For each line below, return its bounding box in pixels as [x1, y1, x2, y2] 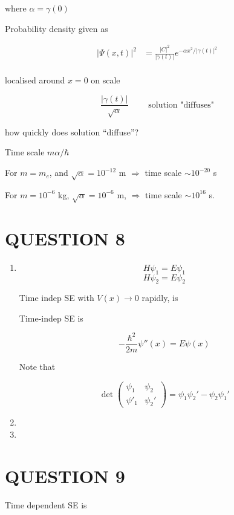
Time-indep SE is [19, 311, 83, 324]
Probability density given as [5, 22, 108, 34]
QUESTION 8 [5, 225, 125, 250]
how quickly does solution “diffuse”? [5, 125, 139, 138]
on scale [91, 74, 120, 86]
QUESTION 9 [5, 463, 125, 488]
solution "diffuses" [148, 100, 214, 109]
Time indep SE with [19, 291, 94, 304]
